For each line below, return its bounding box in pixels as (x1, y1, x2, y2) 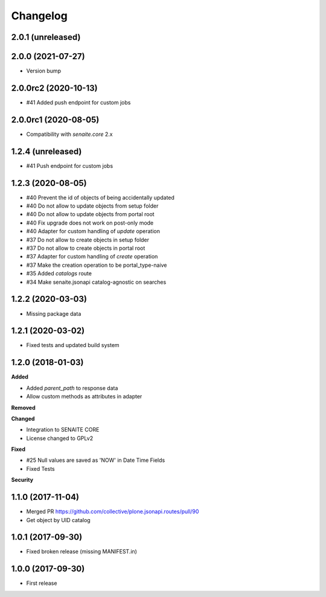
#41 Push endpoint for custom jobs (26, 162, 113, 169)
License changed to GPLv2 (26, 435, 94, 442)
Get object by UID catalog (26, 516, 91, 523)
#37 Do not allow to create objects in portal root (26, 244, 145, 252)
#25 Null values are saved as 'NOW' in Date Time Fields (26, 456, 165, 464)
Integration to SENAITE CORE (26, 426, 100, 433)
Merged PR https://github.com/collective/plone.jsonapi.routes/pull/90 (26, 508, 199, 516)
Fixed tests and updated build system (26, 342, 120, 349)
